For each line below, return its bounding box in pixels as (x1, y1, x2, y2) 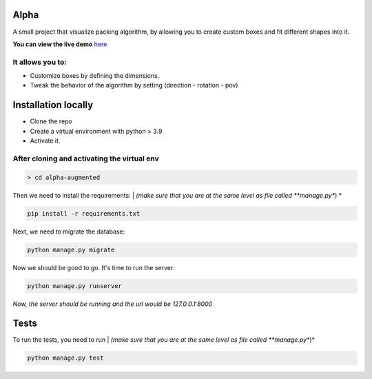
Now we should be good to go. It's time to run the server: (12, 263, 175, 272)
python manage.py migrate (27, 245, 115, 254)
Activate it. (30, 136, 61, 145)
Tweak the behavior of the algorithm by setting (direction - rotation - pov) (30, 81, 238, 90)
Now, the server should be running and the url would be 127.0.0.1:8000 (12, 300, 213, 308)
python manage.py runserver (27, 282, 122, 289)
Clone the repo (30, 117, 72, 125)
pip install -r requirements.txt (27, 209, 141, 217)
